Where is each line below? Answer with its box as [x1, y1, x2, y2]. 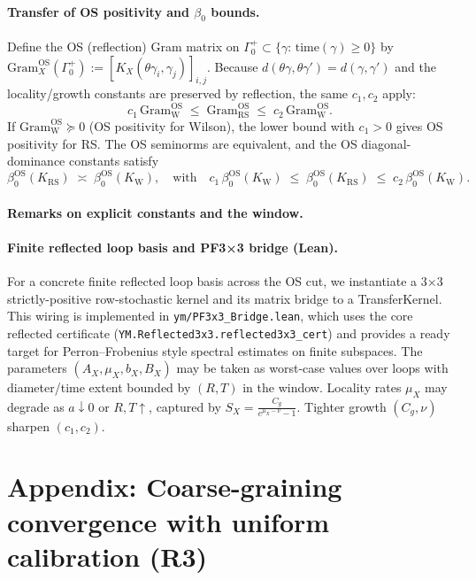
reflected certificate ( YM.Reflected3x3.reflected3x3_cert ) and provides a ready [7, 323, 450, 342]
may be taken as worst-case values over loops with [176, 359, 449, 377]
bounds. [211, 2, 260, 20]
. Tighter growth [296, 397, 387, 415]
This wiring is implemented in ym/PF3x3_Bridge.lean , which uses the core [7, 306, 413, 325]
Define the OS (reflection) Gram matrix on [7, 37, 240, 55]
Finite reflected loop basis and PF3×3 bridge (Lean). [7, 237, 338, 256]
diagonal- [361, 134, 411, 152]
